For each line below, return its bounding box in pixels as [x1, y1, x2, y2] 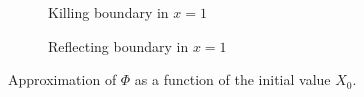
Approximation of [8, 69, 117, 90]
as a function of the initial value [134, 69, 331, 90]
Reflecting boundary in [48, 35, 189, 56]
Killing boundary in [48, 2, 169, 22]
